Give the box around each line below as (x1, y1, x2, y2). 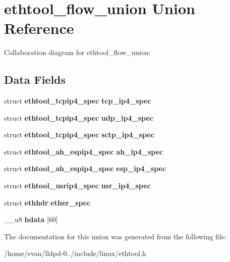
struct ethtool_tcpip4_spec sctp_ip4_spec (4, 129, 154, 140)
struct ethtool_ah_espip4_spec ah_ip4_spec (4, 146, 163, 156)
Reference (4, 18, 74, 38)
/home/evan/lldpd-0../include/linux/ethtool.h (4, 248, 146, 258)
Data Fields (4, 72, 66, 87)
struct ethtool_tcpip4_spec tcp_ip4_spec (4, 95, 151, 106)
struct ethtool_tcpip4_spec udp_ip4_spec (4, 112, 153, 123)
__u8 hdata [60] (4, 214, 58, 225)
